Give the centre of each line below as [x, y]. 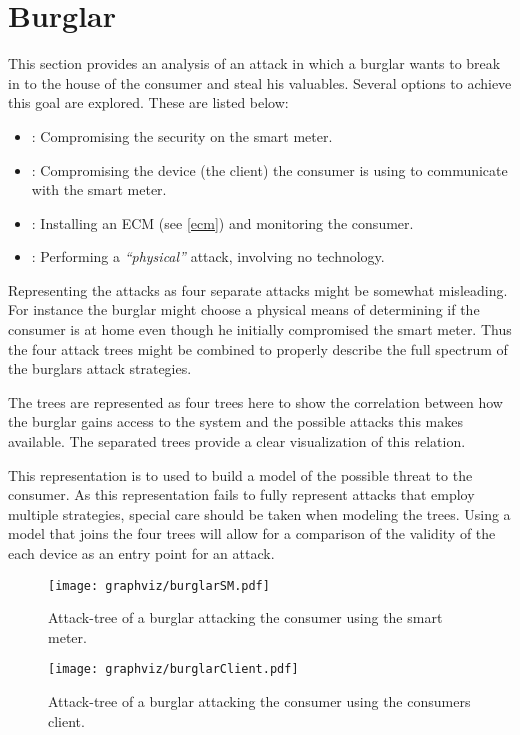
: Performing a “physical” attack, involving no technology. [208, 256]
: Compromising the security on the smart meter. [182, 135]
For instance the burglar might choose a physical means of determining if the [244, 309]
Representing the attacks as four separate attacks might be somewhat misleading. [258, 289]
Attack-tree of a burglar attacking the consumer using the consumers [259, 701]
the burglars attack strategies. [100, 368]
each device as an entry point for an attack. [141, 553]
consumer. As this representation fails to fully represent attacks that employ [241, 494]
